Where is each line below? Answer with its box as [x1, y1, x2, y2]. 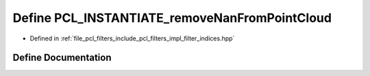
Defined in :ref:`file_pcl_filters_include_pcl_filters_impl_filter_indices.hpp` [29, 34, 235, 42]
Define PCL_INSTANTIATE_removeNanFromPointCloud [12, 10, 332, 25]
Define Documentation [12, 52, 112, 64]
